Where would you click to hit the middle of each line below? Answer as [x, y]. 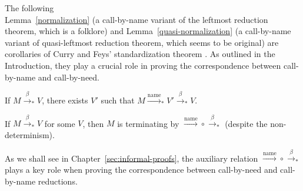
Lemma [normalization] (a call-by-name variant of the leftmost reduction [136, 19]
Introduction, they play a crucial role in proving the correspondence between [143, 65]
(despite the [246, 123]
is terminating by [148, 123]
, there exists [65, 100]
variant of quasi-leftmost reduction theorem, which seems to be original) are [142, 42]
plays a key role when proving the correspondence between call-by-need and [141, 169]
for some [60, 123]
